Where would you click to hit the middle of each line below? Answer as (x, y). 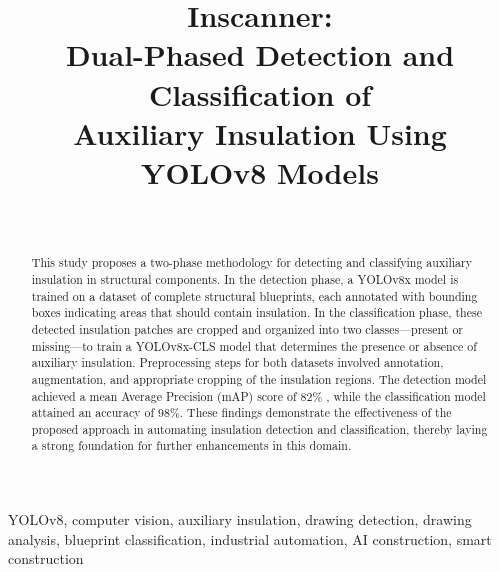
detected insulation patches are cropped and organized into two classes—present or (247, 328)
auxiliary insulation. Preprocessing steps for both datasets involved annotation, (237, 362)
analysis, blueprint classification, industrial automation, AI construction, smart (250, 538)
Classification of (260, 93)
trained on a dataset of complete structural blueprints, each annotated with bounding (254, 295)
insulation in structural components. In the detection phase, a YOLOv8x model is (245, 278)
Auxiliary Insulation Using (260, 132)
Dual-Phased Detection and (260, 54)
